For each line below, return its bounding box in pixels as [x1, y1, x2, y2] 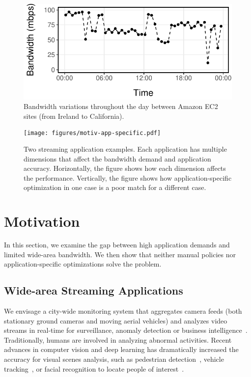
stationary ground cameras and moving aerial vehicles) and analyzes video [4, 315, 227, 325]
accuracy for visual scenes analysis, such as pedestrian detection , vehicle [4, 354, 224, 364]
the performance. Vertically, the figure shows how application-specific [24, 172, 232, 183]
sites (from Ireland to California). [24, 110, 124, 121]
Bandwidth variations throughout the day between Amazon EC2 [24, 101, 218, 111]
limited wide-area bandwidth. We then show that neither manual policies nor [4, 249, 236, 259]
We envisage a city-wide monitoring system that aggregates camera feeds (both [4, 306, 242, 316]
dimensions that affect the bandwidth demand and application [24, 153, 211, 163]
